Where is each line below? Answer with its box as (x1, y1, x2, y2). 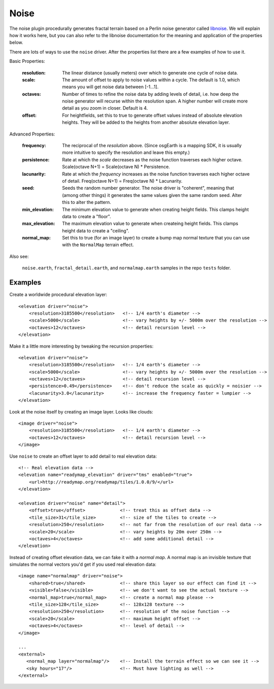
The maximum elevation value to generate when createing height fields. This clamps (62, 221, 238, 227)
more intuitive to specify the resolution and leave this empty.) (62, 150, 190, 156)
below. (9, 40, 23, 46)
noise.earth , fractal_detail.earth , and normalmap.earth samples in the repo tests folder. (22, 265, 231, 271)
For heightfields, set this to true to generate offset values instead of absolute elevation (62, 112, 243, 118)
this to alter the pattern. (62, 199, 112, 205)
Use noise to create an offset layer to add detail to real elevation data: (9, 453, 157, 459)
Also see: (9, 253, 29, 259)
